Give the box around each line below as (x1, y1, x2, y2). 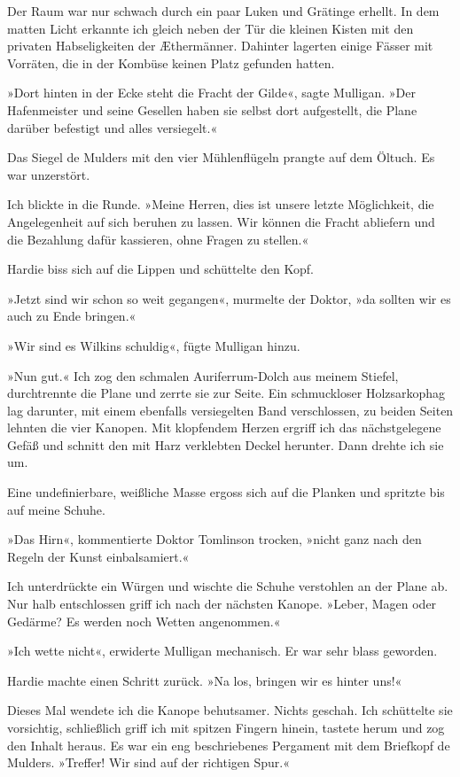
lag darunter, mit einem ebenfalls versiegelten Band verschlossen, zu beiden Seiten (7, 400, 454, 419)
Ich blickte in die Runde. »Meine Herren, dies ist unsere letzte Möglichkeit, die (7, 195, 434, 214)
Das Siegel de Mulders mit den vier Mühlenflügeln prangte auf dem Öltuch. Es (7, 148, 435, 167)
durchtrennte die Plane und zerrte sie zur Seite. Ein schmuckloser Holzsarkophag (7, 384, 446, 402)
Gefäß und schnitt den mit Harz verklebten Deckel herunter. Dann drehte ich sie (7, 435, 444, 454)
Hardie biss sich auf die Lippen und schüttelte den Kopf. (7, 260, 314, 278)
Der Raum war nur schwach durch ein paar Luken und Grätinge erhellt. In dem (7, 2, 440, 19)
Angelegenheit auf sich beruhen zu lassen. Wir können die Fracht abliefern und (7, 212, 435, 230)
